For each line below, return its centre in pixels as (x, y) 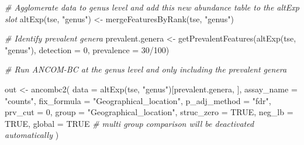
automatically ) (32, 135)
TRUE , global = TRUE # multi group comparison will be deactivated (129, 123)
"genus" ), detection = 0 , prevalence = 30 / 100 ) (87, 49)
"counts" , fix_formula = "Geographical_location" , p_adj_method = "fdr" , (138, 100)
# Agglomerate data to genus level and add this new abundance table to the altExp (152, 7)
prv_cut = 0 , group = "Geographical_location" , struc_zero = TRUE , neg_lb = (149, 112)
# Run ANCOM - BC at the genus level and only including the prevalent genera (146, 69)
